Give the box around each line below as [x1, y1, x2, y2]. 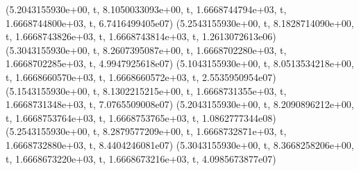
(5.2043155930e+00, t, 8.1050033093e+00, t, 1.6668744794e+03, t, [6, 2, 287, 16]
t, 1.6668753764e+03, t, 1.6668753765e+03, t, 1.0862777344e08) [6, 110, 276, 125]
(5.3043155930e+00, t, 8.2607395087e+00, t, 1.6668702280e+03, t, [6, 42, 287, 57]
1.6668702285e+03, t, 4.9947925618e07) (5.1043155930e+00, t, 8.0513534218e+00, [6, 56, 354, 71]
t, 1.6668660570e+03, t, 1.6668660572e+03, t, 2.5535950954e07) [6, 69, 276, 84]
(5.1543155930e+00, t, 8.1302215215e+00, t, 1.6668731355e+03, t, [6, 83, 287, 98]
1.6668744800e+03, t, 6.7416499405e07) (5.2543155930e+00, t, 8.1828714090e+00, [6, 15, 354, 30]
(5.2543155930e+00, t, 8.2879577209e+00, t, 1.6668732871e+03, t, [6, 124, 287, 138]
